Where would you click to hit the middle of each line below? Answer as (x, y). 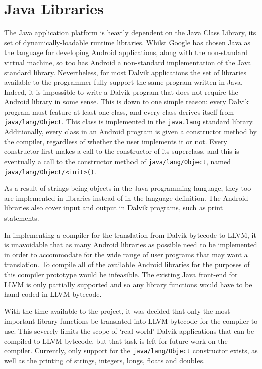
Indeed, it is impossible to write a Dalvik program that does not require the (121, 92)
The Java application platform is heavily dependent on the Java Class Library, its (130, 33)
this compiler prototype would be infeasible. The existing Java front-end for (121, 274)
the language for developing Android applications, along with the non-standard (126, 52)
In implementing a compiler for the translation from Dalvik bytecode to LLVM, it (130, 234)
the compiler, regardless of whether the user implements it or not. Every (116, 141)
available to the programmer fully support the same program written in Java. (123, 82)
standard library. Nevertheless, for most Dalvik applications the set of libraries (125, 72)
